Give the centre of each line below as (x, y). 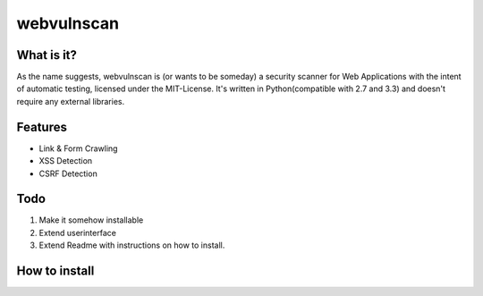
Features (42, 127)
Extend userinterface (77, 233)
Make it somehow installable (91, 220)
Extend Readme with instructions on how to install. (132, 245)
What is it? (47, 55)
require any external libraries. (71, 101)
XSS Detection (66, 161)
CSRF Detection (68, 173)
